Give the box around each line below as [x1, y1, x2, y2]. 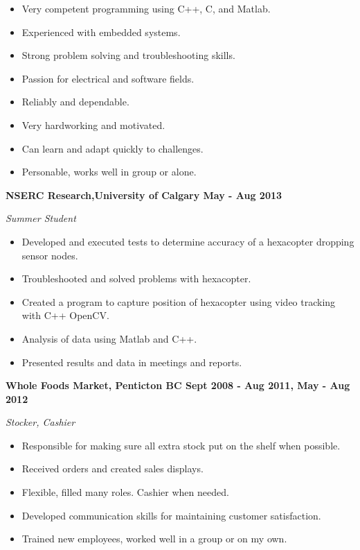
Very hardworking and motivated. [21, 117, 165, 132]
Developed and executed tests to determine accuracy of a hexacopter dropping [21, 234, 354, 248]
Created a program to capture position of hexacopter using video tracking [21, 294, 336, 309]
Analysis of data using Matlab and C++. [21, 331, 197, 345]
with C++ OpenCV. [21, 308, 109, 323]
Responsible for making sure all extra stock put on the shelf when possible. [21, 438, 341, 452]
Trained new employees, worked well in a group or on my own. [21, 531, 287, 546]
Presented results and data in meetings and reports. [21, 354, 242, 369]
